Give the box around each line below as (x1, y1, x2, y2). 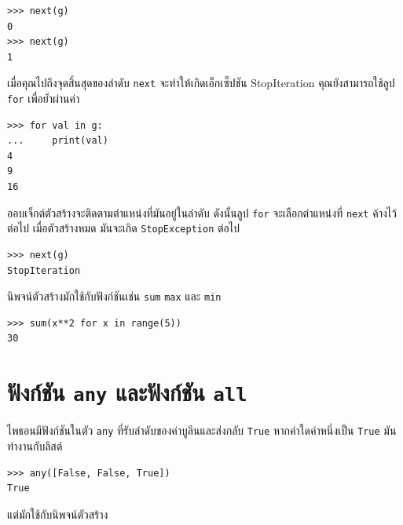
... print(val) (7, 135, 108, 147)
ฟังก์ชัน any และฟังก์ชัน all (7, 376, 247, 408)
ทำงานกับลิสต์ (7, 437, 63, 454)
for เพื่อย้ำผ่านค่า (7, 90, 80, 107)
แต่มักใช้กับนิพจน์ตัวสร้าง (7, 505, 108, 522)
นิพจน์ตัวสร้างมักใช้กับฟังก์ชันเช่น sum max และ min (7, 288, 222, 304)
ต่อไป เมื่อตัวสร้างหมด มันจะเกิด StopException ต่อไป (7, 220, 240, 236)
